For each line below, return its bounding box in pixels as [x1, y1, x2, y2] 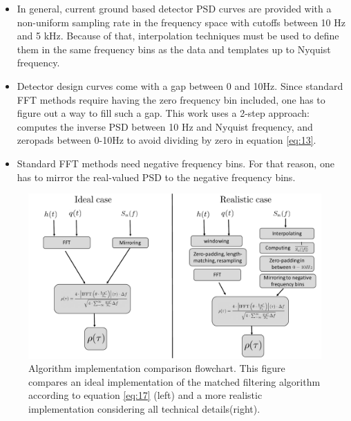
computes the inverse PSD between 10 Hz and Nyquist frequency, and [17, 119, 313, 133]
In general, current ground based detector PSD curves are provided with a [17, 1, 332, 15]
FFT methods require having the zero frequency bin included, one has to [17, 92, 325, 106]
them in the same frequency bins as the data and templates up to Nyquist [17, 41, 331, 56]
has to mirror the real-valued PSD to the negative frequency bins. [17, 169, 296, 184]
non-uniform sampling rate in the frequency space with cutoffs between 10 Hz [17, 15, 345, 29]
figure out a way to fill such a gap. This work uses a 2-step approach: [17, 106, 310, 120]
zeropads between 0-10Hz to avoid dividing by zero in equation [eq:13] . [17, 133, 316, 147]
